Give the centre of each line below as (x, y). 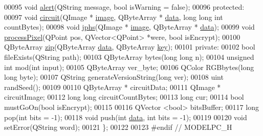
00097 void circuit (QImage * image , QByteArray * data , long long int (114, 17)
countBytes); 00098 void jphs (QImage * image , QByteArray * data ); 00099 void (129, 27)
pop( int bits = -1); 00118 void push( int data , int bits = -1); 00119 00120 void (126, 117)
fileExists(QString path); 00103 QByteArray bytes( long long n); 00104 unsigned (129, 56)
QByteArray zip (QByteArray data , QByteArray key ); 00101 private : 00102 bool (130, 47)
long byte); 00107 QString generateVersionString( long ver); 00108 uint (114, 77)
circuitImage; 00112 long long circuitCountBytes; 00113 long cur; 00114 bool (124, 97)
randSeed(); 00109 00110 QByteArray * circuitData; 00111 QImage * (113, 87)
